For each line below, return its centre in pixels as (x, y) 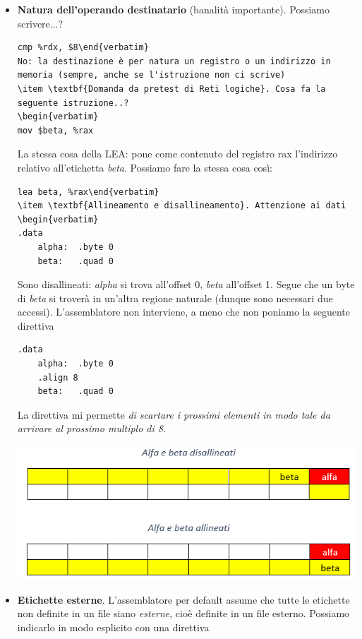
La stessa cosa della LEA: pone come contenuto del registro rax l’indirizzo (177, 154)
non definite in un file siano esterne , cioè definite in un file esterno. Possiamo (183, 613)
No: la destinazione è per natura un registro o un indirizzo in (174, 61)
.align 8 (58, 377)
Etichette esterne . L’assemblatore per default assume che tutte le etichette (183, 599)
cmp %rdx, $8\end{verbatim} (83, 48)
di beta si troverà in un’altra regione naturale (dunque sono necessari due (175, 298)
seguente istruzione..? (73, 103)
